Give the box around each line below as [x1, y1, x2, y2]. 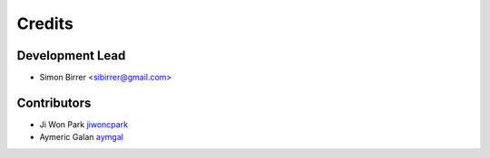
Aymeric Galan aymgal [39, 132, 124, 143]
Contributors [16, 95, 92, 110]
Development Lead [16, 48, 126, 63]
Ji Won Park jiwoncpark [39, 118, 129, 130]
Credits [16, 14, 74, 33]
